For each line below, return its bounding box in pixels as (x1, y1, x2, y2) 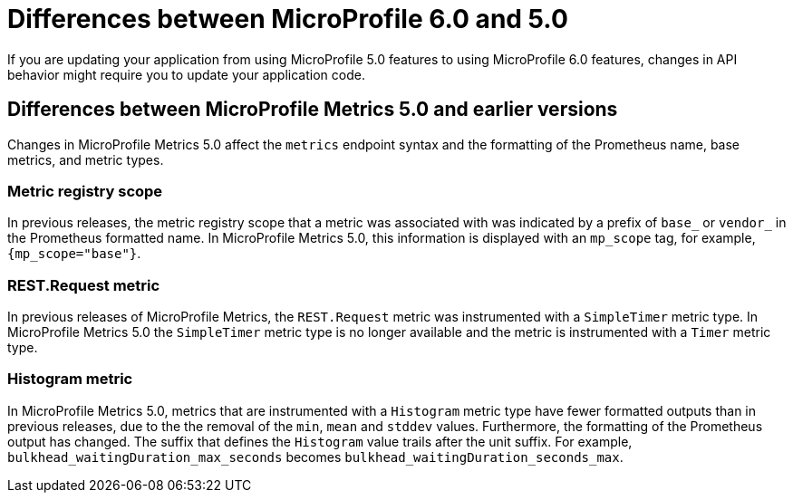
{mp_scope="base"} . (7, 245, 141, 262)
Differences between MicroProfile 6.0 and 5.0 (7, 4, 568, 34)
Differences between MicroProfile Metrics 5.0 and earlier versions (7, 98, 618, 121)
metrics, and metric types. (7, 151, 164, 168)
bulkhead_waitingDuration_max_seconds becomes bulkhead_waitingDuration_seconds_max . (7, 448, 624, 465)
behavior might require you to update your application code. (7, 66, 365, 82)
